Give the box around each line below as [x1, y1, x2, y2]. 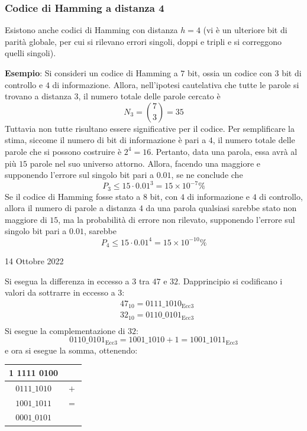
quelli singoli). [5, 47, 56, 59]
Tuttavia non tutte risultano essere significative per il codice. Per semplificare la [5, 122, 295, 134]
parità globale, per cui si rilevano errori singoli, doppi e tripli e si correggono [5, 35, 282, 47]
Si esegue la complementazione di [5, 324, 125, 336]
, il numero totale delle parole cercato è [78, 90, 221, 102]
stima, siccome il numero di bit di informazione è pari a [5, 134, 206, 146]
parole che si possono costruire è [5, 145, 122, 157]
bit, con [150, 190, 178, 202]
